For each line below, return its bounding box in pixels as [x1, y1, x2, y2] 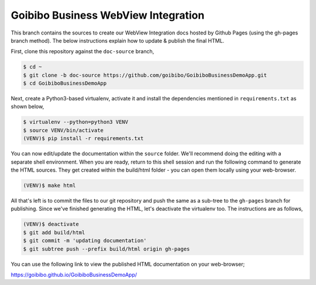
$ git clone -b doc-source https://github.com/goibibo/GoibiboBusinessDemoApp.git [23, 72, 267, 78]
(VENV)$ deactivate [23, 221, 79, 228]
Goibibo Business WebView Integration [11, 9, 205, 22]
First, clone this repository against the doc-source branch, [11, 48, 154, 55]
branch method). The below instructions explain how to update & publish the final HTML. [11, 37, 225, 44]
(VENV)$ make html [23, 182, 76, 189]
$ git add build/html [23, 229, 85, 236]
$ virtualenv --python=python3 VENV [23, 119, 129, 126]
